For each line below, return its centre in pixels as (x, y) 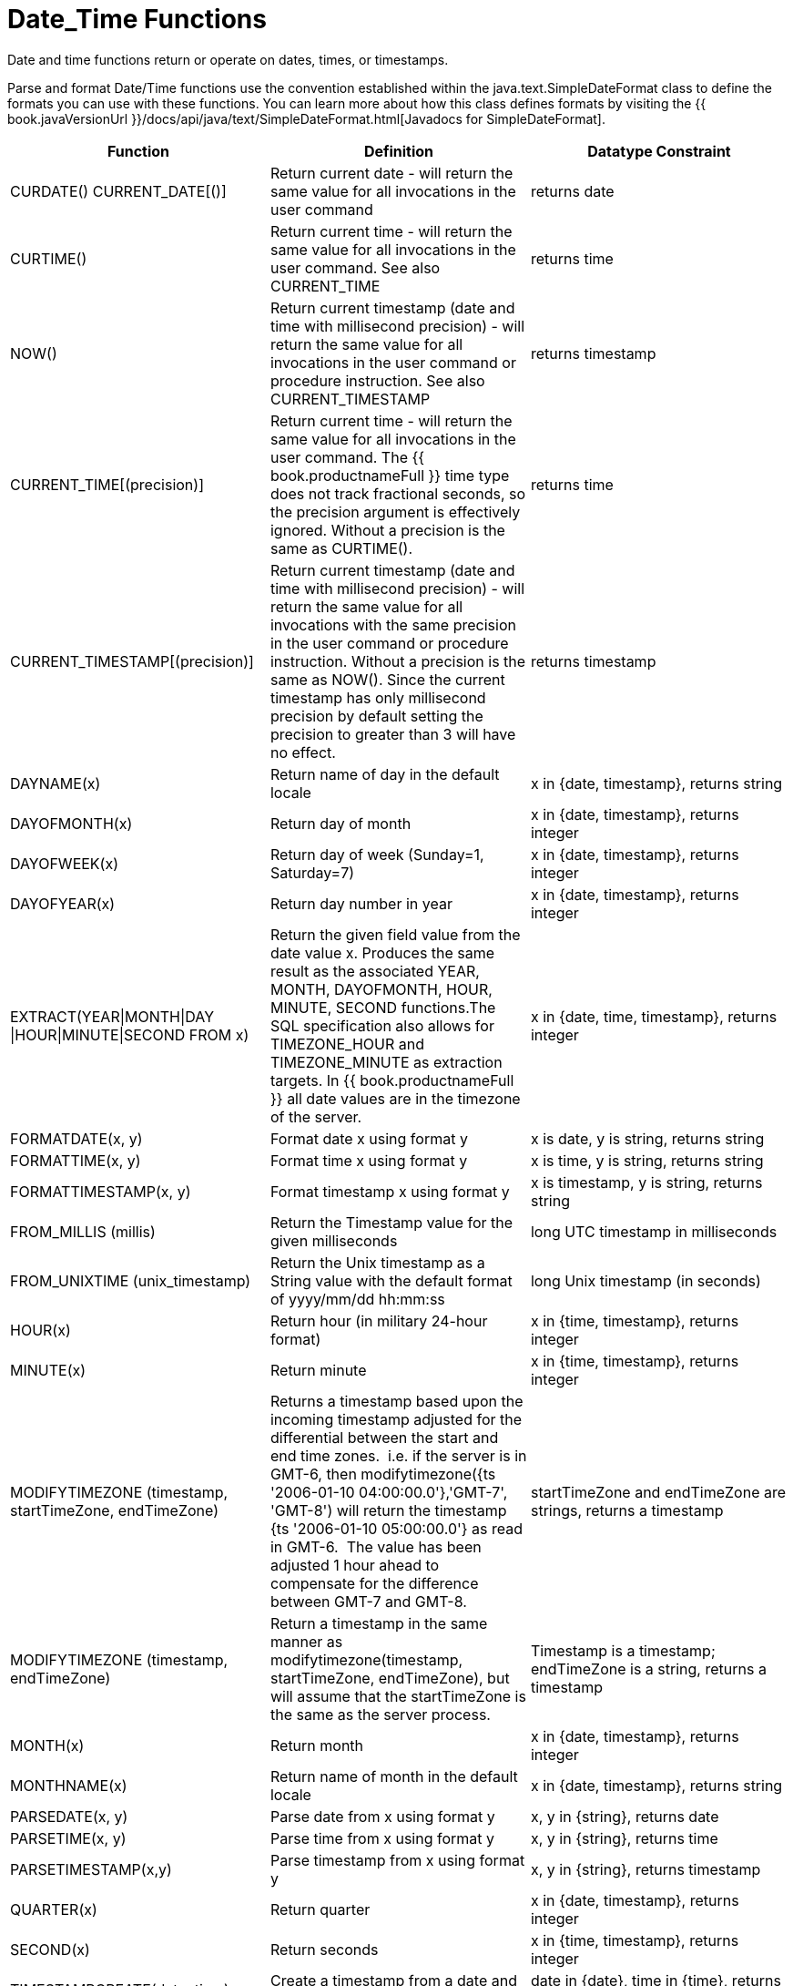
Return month (317, 1745)
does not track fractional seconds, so (398, 493)
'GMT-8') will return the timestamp (388, 1510)
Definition (399, 151)
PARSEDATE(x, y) (69, 1816)
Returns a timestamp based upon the (396, 1401)
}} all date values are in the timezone (395, 1098)
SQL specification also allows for (382, 1025)
